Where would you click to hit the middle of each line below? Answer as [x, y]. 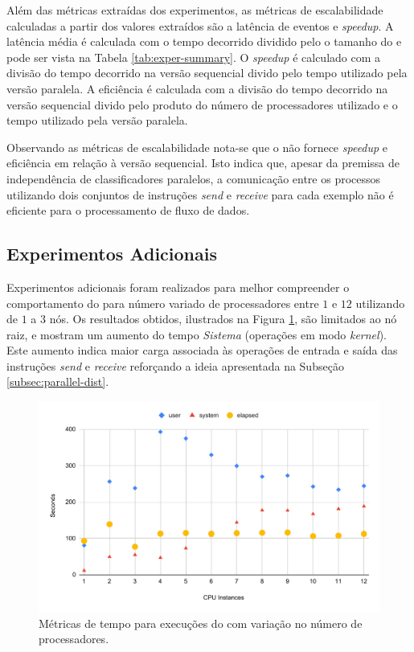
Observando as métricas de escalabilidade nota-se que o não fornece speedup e [197, 147]
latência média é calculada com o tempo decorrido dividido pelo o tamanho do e [204, 41]
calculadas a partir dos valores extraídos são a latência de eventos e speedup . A [200, 25]
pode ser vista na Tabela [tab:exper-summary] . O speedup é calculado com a [194, 57]
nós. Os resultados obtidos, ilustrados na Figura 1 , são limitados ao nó [223, 319]
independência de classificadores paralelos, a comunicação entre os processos [194, 178]
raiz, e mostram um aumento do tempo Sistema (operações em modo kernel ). [197, 334]
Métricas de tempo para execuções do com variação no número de [201, 623]
